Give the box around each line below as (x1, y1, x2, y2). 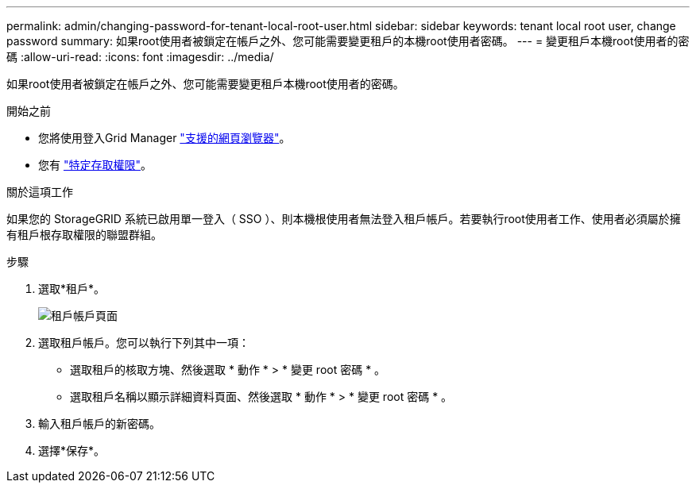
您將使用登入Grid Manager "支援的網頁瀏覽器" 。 (38, 131, 291, 144)
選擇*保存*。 (38, 444, 106, 457)
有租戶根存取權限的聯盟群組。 (6, 228, 162, 241)
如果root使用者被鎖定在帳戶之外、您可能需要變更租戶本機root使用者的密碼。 (6, 77, 404, 90)
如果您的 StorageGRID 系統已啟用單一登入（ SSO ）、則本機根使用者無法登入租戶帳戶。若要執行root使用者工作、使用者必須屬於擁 (6, 212, 681, 225)
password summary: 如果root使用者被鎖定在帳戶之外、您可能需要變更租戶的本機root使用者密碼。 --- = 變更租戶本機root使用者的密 (6, 34, 690, 48)
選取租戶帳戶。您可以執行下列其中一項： (38, 336, 249, 349)
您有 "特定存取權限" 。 (38, 158, 152, 171)
